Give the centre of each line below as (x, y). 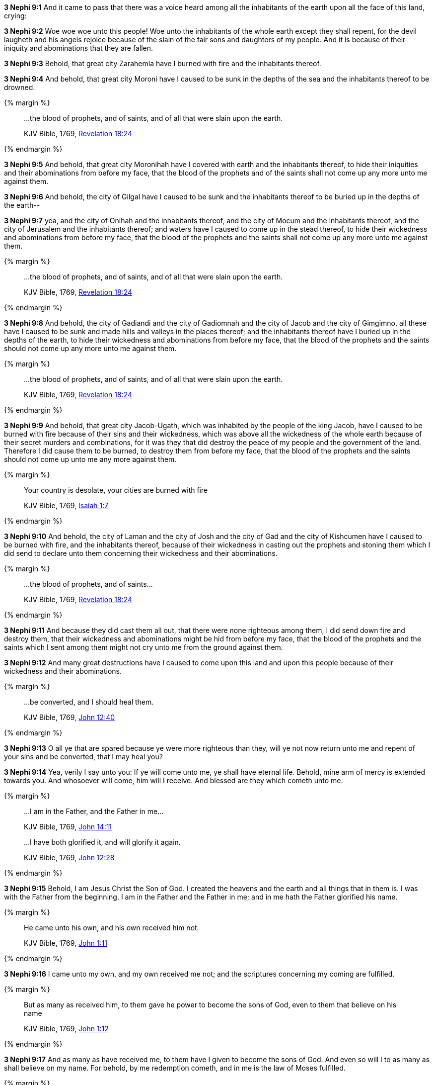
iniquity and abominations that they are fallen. (79, 48)
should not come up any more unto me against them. (90, 348)
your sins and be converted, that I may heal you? (83, 757)
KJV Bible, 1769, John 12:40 (70, 717)
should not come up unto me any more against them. (90, 459)
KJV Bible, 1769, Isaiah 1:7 (66, 505)
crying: (15, 16)
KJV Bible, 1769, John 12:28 (69, 858)
